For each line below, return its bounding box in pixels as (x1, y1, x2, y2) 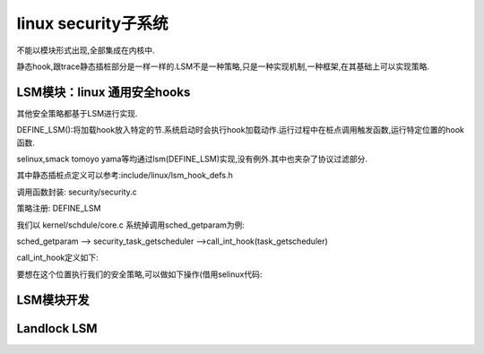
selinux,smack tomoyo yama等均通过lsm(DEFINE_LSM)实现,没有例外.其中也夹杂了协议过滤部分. (16, 153, 367, 165)
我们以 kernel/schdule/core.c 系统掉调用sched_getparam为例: (16, 220, 246, 230)
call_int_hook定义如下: (16, 252, 99, 263)
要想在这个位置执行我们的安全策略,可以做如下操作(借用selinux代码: (16, 269, 263, 280)
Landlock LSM (16, 321, 98, 336)
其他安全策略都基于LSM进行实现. (16, 108, 138, 118)
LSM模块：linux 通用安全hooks (16, 84, 191, 99)
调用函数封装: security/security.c (16, 186, 138, 197)
